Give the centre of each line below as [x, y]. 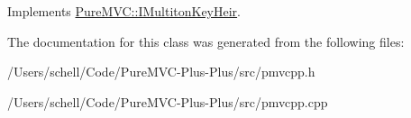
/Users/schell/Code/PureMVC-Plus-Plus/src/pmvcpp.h [161, 72]
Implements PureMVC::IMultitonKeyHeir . [124, 11]
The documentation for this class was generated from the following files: [206, 41]
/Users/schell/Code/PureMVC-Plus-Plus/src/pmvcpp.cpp [168, 101]
